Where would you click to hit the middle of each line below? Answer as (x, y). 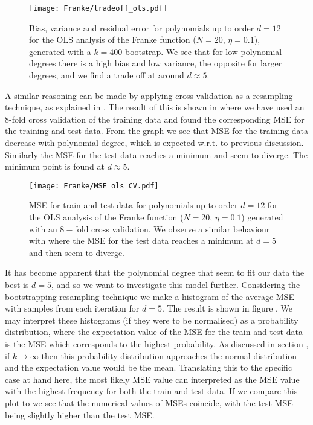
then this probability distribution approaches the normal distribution (169, 355)
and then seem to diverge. (77, 252)
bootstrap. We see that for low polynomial (203, 51)
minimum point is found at (55, 166)
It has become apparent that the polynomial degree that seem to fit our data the (155, 273)
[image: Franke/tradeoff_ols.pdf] (98, 8)
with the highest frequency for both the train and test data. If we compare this (151, 391)
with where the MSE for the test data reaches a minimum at (141, 241)
